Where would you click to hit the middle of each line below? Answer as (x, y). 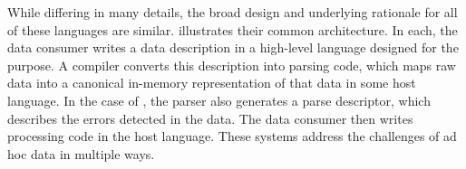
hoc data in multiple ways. (81, 153)
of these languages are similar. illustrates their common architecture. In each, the (233, 29)
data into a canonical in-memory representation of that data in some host (212, 83)
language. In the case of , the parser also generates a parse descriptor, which (219, 100)
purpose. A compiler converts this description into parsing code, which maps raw (232, 65)
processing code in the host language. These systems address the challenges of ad (232, 136)
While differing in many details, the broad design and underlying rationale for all (233, 12)
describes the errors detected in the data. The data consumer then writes (210, 118)
